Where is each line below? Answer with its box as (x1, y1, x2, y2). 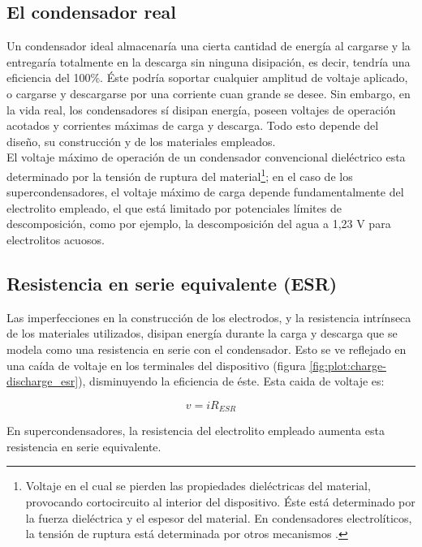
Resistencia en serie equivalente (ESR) (6, 270, 338, 295)
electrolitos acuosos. (6, 230, 105, 248)
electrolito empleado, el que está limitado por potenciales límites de (6, 199, 342, 216)
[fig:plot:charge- (309, 356, 386, 373)
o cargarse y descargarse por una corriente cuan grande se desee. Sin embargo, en (6, 84, 411, 101)
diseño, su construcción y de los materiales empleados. (6, 132, 276, 149)
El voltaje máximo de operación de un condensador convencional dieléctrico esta (6, 149, 406, 166)
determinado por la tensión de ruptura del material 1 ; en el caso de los (6, 165, 353, 184)
